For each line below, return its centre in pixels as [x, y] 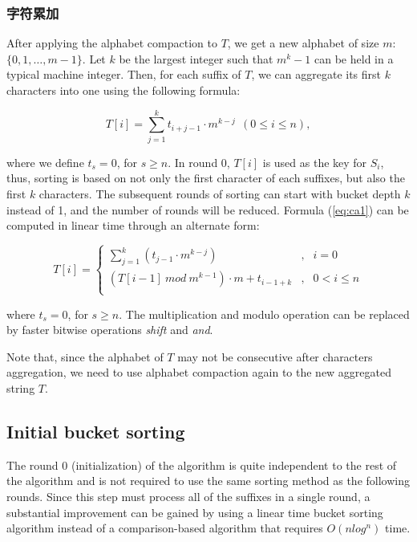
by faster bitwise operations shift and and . [110, 330]
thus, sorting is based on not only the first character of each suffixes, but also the [206, 178]
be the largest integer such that [196, 58]
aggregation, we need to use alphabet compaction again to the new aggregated [199, 372]
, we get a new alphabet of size [303, 43]
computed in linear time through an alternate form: [133, 225]
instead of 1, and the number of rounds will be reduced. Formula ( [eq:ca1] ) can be [208, 209]
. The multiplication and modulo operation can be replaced [264, 314]
